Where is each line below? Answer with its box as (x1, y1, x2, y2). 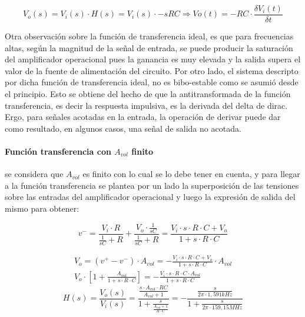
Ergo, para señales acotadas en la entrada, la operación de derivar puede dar (5, 111, 281, 123)
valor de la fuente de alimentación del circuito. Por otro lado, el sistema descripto (5, 64, 299, 76)
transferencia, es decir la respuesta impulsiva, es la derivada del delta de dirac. (5, 99, 288, 111)
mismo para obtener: (5, 202, 79, 214)
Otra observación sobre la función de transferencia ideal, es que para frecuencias (5, 30, 294, 42)
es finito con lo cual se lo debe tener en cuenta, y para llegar (82, 168, 300, 180)
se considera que (5, 168, 64, 180)
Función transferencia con (5, 145, 111, 157)
